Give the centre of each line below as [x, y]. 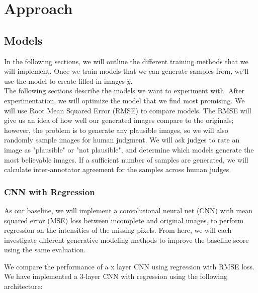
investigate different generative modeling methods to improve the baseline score [126, 240]
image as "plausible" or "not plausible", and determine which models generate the [129, 149]
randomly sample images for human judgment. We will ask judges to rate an [122, 140]
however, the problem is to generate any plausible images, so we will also [116, 130]
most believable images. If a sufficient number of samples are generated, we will [126, 159]
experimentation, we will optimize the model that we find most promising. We [124, 100]
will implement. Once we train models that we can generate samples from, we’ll [126, 71]
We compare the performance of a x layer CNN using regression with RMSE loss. [129, 266]
